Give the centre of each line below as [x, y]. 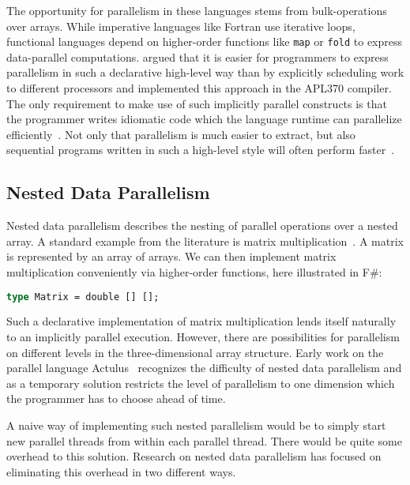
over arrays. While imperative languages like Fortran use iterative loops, [181, 26]
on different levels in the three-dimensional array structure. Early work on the [195, 352]
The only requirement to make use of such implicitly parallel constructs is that [197, 103]
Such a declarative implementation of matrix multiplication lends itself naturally [201, 321]
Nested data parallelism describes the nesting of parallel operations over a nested [202, 226]
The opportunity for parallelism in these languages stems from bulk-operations [197, 10]
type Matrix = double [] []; [83, 297]
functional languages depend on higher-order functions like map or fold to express [205, 41]
